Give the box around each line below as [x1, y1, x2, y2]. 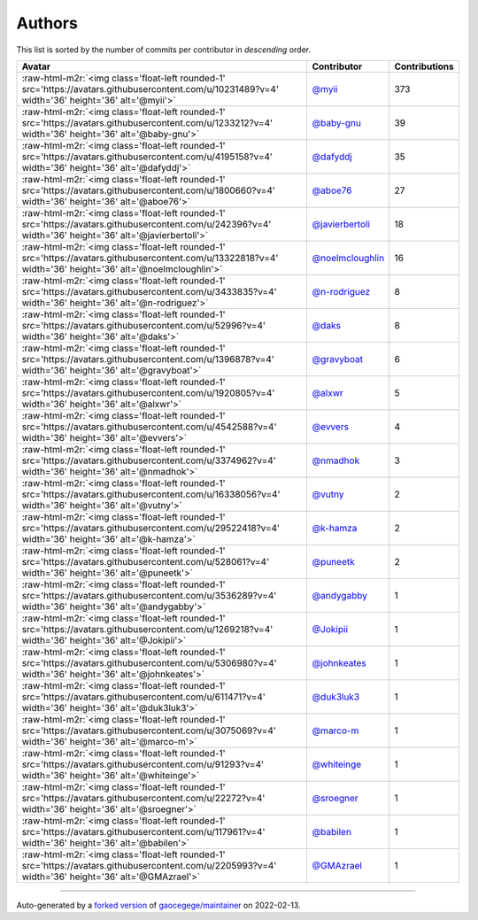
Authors [16, 13, 79, 33]
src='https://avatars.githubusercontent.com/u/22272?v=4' [21, 792, 266, 804]
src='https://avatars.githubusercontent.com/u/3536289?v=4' [21, 589, 277, 601]
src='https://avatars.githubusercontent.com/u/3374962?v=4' [21, 454, 276, 467]
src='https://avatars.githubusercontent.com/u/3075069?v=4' [21, 724, 276, 737]
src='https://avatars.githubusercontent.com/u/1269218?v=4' [21, 622, 274, 635]
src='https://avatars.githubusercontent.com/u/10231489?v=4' [21, 82, 279, 95]
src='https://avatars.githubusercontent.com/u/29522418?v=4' [21, 522, 281, 534]
